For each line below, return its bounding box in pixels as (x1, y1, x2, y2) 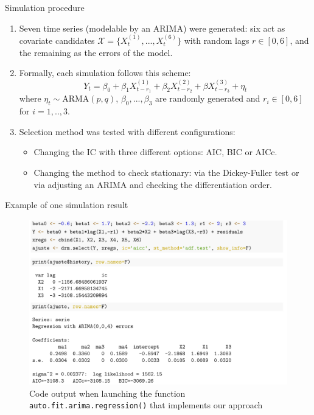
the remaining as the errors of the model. (19, 46, 173, 58)
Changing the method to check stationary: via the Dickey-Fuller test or (33, 166, 299, 178)
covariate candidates (19, 34, 95, 46)
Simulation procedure (5, 1, 85, 13)
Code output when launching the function (29, 386, 186, 399)
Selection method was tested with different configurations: (19, 125, 235, 138)
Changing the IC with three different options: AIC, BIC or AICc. (33, 145, 277, 158)
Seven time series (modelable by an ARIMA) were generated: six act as (19, 21, 285, 34)
